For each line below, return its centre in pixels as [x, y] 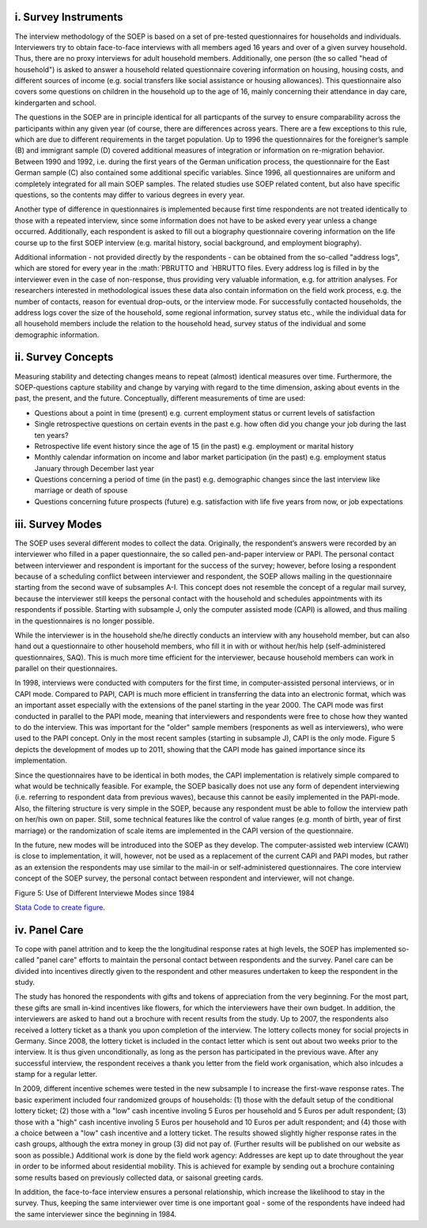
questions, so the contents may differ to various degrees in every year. [130, 195]
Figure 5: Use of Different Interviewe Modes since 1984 [105, 893]
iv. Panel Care [49, 930]
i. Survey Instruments [69, 17]
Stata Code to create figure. [60, 907]
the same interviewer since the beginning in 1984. [96, 1214]
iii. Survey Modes [59, 524]
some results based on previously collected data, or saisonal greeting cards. [139, 1177]
